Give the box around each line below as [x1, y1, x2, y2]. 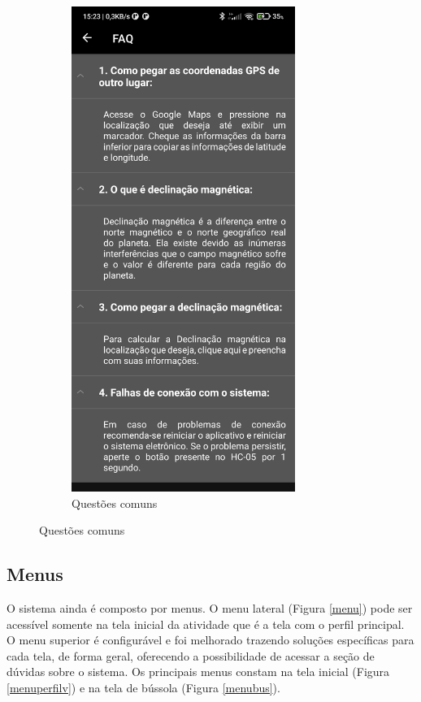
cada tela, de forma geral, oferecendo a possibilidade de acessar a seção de [7, 647, 375, 664]
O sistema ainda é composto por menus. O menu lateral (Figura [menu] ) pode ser [7, 600, 413, 616]
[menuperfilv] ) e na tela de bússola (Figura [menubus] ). [7, 678, 280, 695]
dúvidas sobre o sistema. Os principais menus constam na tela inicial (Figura [7, 663, 390, 680]
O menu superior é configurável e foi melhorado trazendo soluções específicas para [7, 631, 414, 648]
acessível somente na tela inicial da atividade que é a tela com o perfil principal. [7, 615, 405, 632]
